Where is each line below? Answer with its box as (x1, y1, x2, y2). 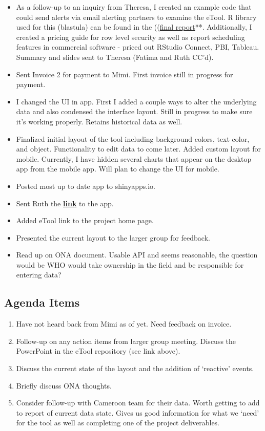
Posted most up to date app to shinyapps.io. (16, 180, 155, 191)
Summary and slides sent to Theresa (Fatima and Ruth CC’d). (16, 51, 214, 62)
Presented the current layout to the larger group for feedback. (16, 232, 210, 243)
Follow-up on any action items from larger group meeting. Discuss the (16, 335, 236, 346)
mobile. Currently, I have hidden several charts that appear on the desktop (16, 153, 252, 164)
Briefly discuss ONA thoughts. (16, 380, 112, 391)
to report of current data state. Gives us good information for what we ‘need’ (16, 407, 259, 418)
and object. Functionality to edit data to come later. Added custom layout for (16, 143, 261, 154)
